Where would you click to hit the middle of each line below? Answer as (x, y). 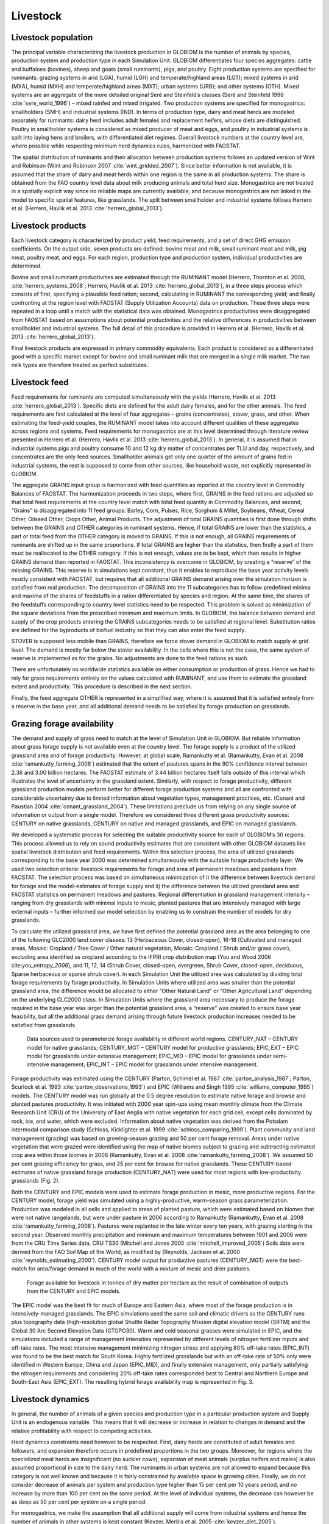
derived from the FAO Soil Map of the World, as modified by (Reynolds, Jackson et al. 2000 (126, 1252)
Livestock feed (40, 383)
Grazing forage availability (62, 723)
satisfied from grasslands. (44, 1025)
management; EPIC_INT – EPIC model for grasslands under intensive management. (154, 1064)
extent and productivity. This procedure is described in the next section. (102, 686)
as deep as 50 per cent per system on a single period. (79, 1501)
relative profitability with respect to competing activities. (82, 1431)
